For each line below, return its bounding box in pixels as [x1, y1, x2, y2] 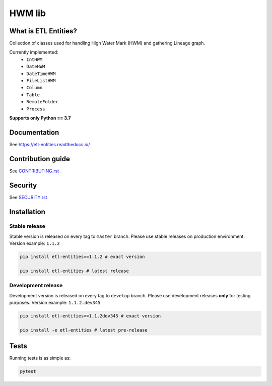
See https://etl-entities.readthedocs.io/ [9, 141, 90, 147]
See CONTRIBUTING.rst [9, 168, 59, 174]
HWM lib [9, 8, 46, 19]
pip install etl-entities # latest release [20, 268, 129, 274]
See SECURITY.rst [9, 194, 47, 200]
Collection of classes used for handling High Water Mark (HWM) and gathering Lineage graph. [9, 40, 206, 46]
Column [26, 85, 43, 91]
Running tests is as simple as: [9, 355, 71, 361]
